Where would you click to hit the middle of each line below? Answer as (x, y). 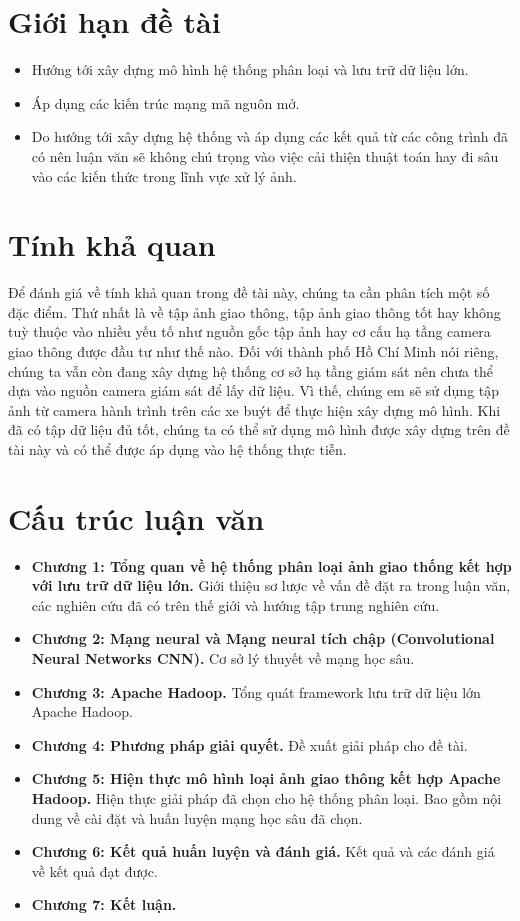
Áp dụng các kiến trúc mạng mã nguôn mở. (165, 102)
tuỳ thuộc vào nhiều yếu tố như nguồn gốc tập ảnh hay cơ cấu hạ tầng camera (249, 331)
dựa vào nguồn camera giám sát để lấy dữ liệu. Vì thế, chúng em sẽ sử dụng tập (254, 390)
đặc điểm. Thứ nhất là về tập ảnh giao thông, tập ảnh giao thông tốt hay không (254, 311)
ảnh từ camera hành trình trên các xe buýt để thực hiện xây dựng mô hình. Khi (254, 409)
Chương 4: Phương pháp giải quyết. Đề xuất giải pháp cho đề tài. (249, 744)
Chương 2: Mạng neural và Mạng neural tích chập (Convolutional (263, 638)
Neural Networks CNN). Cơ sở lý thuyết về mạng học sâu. (223, 658)
